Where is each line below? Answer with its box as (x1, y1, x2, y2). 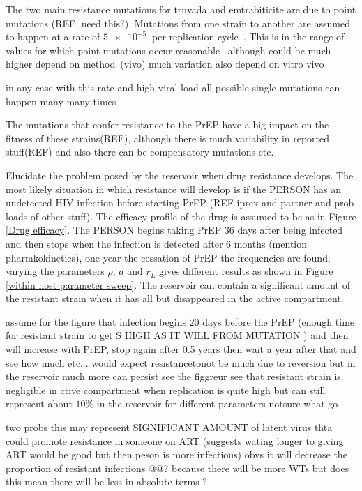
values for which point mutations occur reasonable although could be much (6, 43, 331, 57)
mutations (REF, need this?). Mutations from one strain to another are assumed (6, 15, 350, 30)
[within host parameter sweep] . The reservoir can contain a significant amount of (6, 277, 350, 292)
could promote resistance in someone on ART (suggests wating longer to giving (6, 433, 344, 448)
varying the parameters (6, 264, 105, 278)
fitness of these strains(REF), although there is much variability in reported (6, 130, 330, 145)
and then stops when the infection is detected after (6, 236, 223, 250)
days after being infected (237, 222, 343, 237)
